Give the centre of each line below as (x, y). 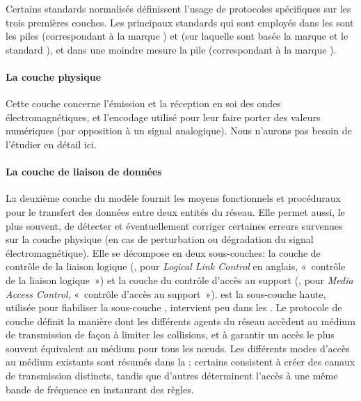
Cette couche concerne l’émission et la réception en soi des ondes (143, 103)
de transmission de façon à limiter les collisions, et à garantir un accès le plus (170, 335)
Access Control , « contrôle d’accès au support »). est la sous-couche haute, (166, 293)
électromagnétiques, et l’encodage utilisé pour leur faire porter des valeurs (163, 117)
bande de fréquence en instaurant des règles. (100, 389)
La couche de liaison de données (84, 172)
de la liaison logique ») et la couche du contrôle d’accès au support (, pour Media (179, 280)
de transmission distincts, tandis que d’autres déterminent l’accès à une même (172, 376)
